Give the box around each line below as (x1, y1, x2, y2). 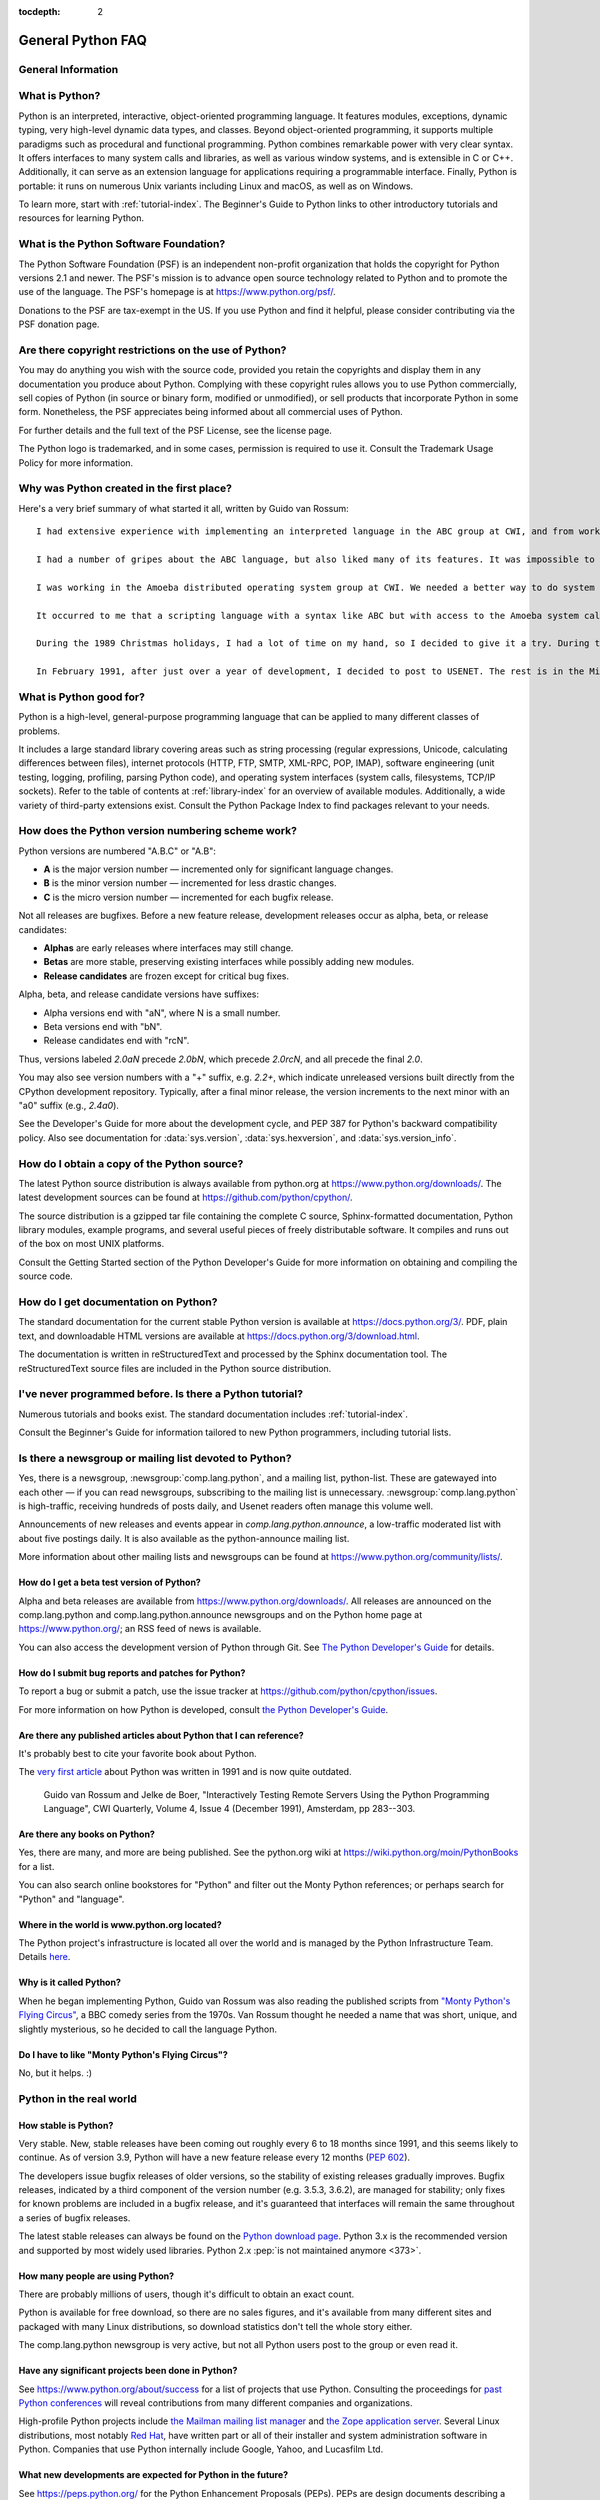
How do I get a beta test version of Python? (18, 1576, 202, 1589)
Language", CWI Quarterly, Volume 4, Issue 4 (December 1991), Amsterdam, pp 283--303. (43, 1803, 415, 1815)
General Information (18, 62, 119, 76)
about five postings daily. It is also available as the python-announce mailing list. (18, 1532, 350, 1544)
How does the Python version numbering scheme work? (18, 824, 297, 838)
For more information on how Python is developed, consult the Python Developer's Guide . (18, 1703, 389, 1715)
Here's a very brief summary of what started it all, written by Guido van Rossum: (18, 502, 349, 514)
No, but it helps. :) (18, 2066, 93, 2079)
